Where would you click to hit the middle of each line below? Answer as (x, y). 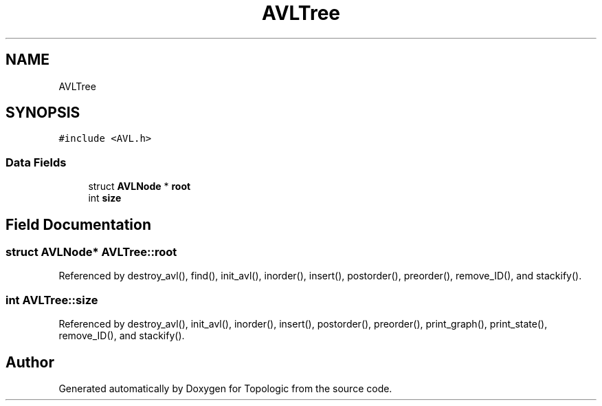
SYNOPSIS (43, 113)
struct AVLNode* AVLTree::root (91, 252)
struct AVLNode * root (140, 186)
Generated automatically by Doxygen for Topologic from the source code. (225, 388)
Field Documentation (78, 224)
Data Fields (36, 162)
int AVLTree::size (52, 300)
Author (30, 362)
